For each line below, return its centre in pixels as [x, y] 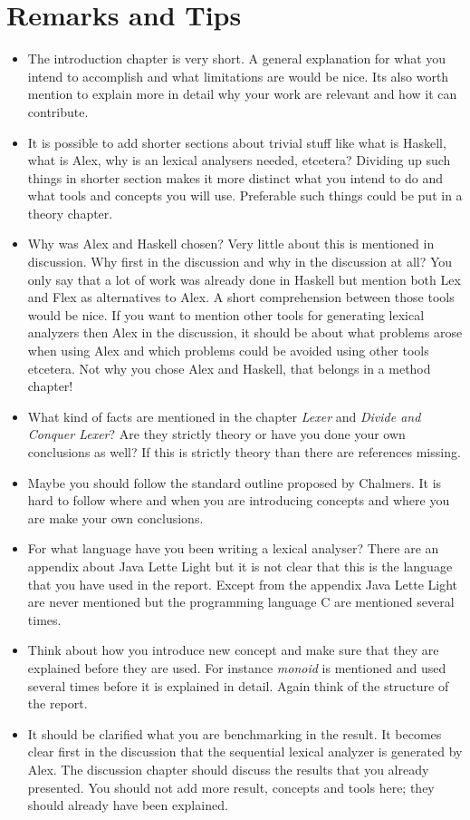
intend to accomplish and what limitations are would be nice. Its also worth [238, 76]
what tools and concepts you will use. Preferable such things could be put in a [245, 195]
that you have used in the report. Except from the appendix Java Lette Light [243, 584]
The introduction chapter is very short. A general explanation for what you [237, 59]
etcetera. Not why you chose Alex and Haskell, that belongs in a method [229, 368]
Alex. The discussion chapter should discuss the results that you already [228, 769]
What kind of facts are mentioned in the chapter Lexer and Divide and [224, 416]
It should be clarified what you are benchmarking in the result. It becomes [235, 733]
